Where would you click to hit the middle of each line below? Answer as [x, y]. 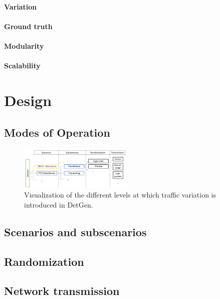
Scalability [22, 66]
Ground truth [28, 26]
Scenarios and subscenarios [75, 231]
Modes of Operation [57, 132]
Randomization [44, 261]
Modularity [24, 45]
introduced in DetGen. [59, 204]
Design [28, 100]
